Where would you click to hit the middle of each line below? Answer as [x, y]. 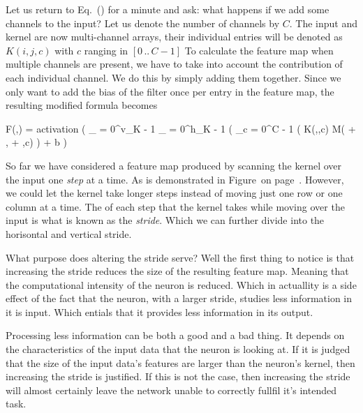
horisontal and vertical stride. [69, 233]
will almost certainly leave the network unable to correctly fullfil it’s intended [171, 390]
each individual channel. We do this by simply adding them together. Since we [173, 77]
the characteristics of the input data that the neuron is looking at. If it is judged [178, 349]
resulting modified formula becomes [82, 105]
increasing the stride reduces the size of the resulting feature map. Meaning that [177, 271]
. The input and [323, 23]
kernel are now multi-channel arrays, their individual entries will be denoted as [174, 37]
